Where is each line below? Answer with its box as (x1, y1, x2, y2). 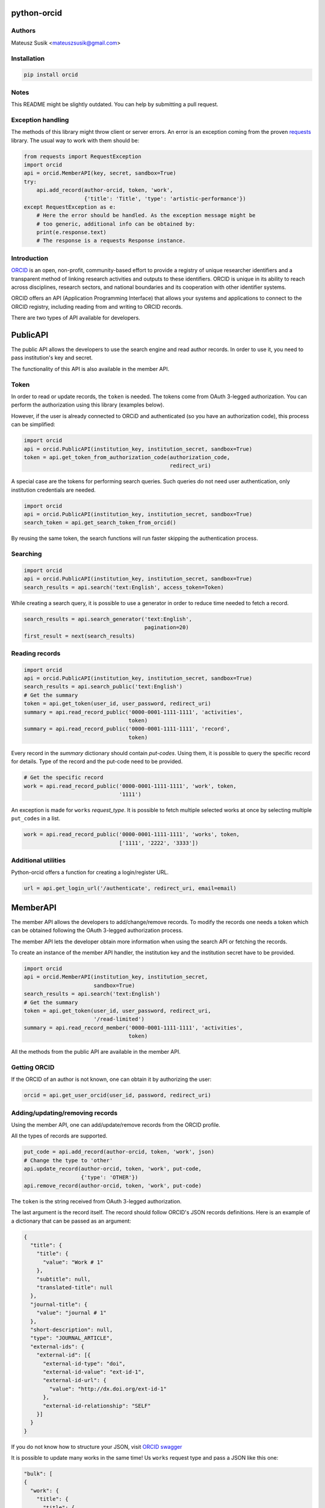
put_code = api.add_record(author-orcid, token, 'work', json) (23, 1148, 215, 1155)
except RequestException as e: (23, 203, 117, 211)
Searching (11, 550, 42, 558)
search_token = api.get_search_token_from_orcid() (23, 519, 177, 526)
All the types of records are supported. (11, 1132, 108, 1139)
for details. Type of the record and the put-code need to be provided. (11, 758, 183, 765)
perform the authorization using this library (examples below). (11, 401, 165, 408)
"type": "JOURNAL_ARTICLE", (30, 1335, 113, 1342)
